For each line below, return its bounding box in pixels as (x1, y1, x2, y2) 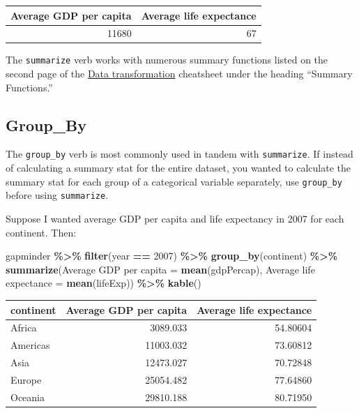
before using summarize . (6, 188, 109, 202)
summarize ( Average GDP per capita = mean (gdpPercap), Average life (6, 262, 315, 276)
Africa (10, 320, 37, 335)
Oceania (10, 389, 45, 404)
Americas (10, 338, 50, 352)
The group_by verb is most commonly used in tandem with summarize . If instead (6, 147, 353, 161)
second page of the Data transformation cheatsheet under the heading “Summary (6, 66, 353, 81)
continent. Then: (6, 225, 77, 239)
